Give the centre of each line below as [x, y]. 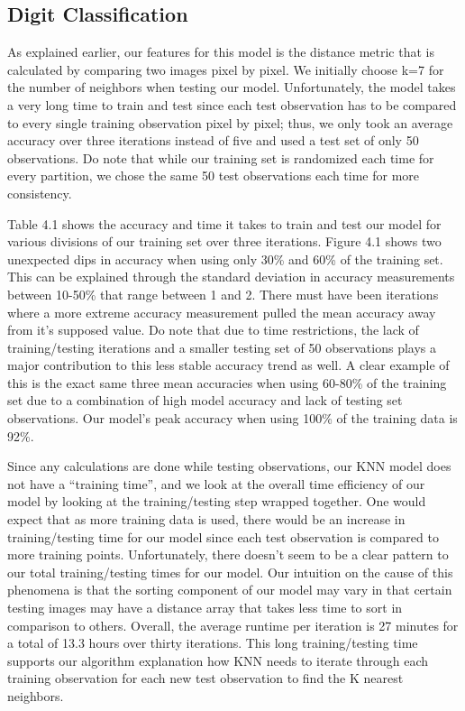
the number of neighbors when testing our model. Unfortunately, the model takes [232, 87]
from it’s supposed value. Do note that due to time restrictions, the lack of [213, 330]
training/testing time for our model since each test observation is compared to [223, 536]
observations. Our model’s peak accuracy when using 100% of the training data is [232, 418]
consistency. [40, 193]
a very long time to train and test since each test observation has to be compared [232, 104]
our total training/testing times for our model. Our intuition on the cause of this [230, 572]
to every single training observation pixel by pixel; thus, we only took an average [230, 122]
